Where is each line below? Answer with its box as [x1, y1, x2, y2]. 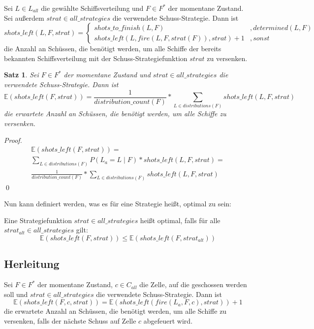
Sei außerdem [4, 12, 44, 23]
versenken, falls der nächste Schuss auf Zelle [4, 315, 136, 326]
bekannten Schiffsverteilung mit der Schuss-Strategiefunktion [4, 53, 188, 63]
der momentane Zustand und [63, 69, 151, 80]
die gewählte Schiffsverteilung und [41, 3, 144, 13]
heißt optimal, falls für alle [140, 215, 220, 225]
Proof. [4, 134, 22, 145]
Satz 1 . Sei [4, 69, 39, 80]
